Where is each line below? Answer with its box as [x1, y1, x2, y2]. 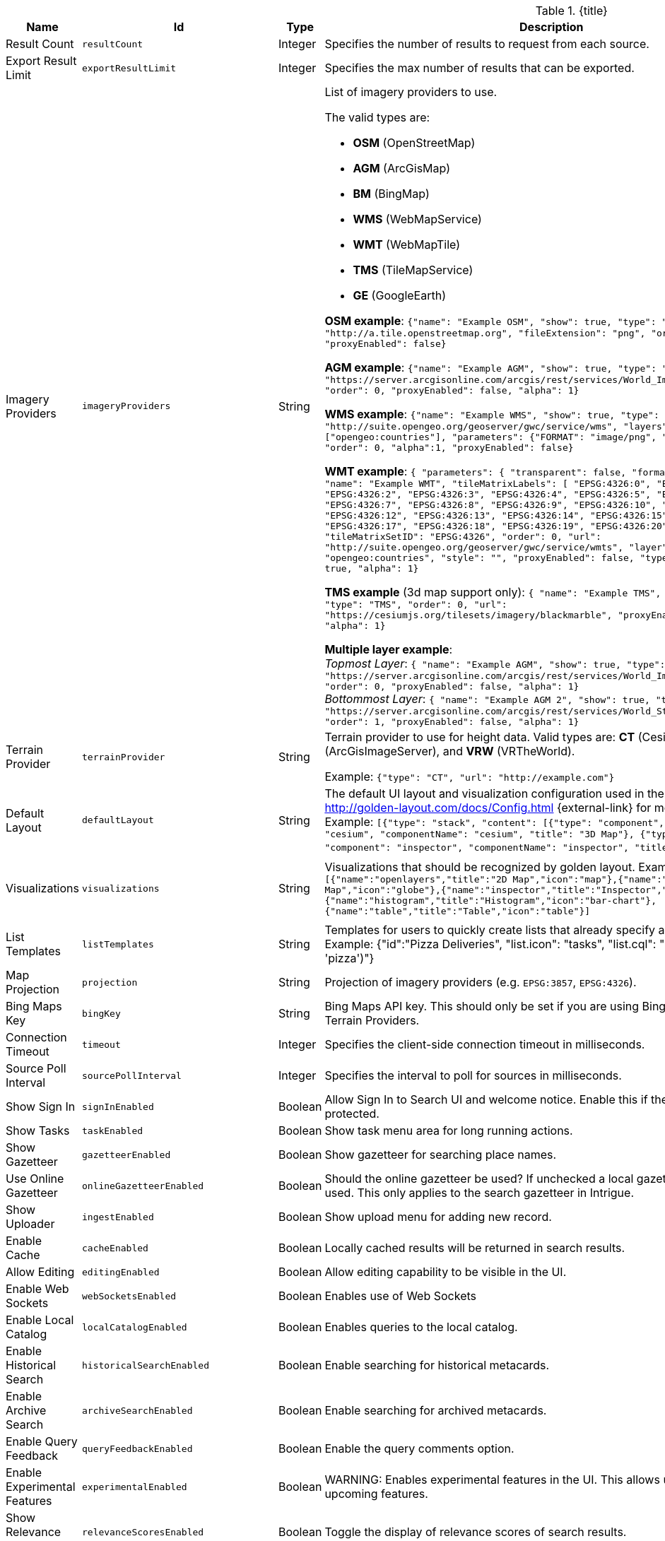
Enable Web [6, 1282, 69, 1296]
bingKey [81, 1008, 121, 1019]
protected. [324, 1106, 379, 1121]
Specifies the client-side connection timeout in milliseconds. [324, 1037, 645, 1051]
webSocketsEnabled [81, 1290, 177, 1301]
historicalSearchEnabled [81, 1359, 209, 1371]
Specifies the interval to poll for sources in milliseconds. [324, 1068, 622, 1082]
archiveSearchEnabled [81, 1405, 193, 1416]
